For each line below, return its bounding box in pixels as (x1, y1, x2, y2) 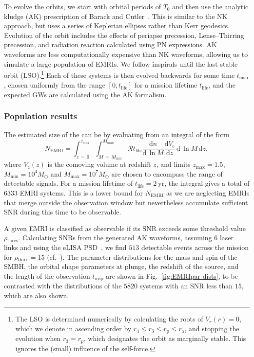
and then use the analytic (172, 1, 249, 11)
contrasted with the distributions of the (4, 281, 122, 291)
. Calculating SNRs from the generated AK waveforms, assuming (18, 232, 212, 243)
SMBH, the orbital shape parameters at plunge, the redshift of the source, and (4, 261, 239, 271)
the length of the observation (4, 270, 90, 281)
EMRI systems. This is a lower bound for (20, 187, 143, 197)
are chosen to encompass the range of (111, 168, 223, 178)
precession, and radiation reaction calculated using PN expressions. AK (4, 39, 217, 50)
